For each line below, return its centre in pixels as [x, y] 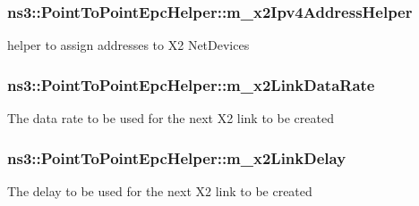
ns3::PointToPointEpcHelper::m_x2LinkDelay [177, 157]
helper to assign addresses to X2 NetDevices [128, 45]
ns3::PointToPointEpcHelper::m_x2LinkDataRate [191, 84]
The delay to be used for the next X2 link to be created [160, 190]
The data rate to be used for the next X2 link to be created [171, 118]
